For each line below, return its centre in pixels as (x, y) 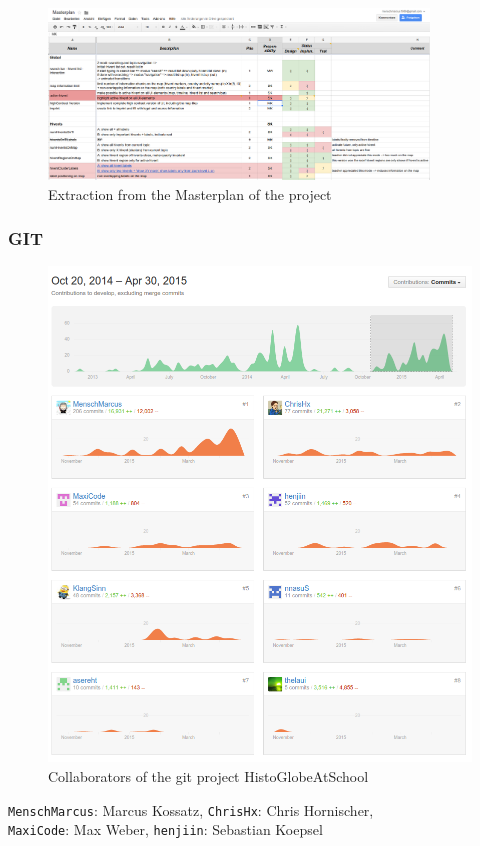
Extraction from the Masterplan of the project (190, 193)
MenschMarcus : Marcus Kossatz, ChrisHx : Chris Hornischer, (191, 809)
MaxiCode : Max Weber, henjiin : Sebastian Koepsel (165, 829)
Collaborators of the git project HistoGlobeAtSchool (208, 776)
